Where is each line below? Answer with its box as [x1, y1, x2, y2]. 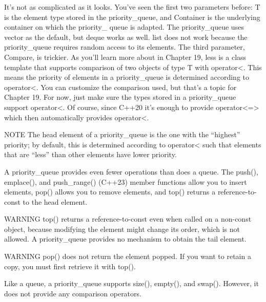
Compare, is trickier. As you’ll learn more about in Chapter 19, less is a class [4, 51, 247, 62]
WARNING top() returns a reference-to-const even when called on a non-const [4, 213, 252, 224]
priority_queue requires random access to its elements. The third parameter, [4, 41, 245, 52]
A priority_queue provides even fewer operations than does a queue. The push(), [4, 166, 258, 177]
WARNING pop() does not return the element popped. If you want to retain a [4, 251, 251, 262]
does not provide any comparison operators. [4, 288, 141, 298]
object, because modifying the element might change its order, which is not [4, 223, 240, 234]
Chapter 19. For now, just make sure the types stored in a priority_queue [4, 92, 236, 102]
